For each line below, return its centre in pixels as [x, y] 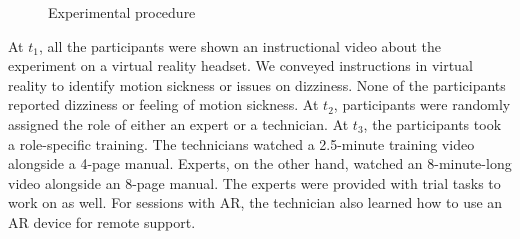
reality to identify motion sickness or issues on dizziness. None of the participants [257, 84]
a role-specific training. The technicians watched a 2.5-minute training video [241, 143]
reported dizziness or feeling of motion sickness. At [163, 104]
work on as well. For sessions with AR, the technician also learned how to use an [255, 202]
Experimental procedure [122, 12]
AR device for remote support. [102, 221]
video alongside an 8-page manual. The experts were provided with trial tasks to [254, 182]
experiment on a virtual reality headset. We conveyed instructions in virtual [240, 65]
